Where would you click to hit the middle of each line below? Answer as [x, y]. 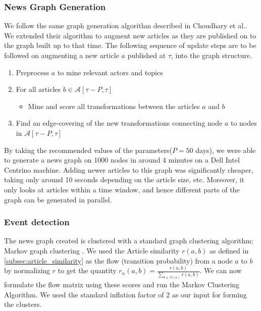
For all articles [38, 89]
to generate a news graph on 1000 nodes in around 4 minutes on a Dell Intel [122, 160]
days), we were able [226, 150]
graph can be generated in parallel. [58, 199]
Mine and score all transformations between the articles [114, 106]
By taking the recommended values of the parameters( [88, 150]
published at [147, 55]
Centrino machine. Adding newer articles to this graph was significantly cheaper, [129, 169]
